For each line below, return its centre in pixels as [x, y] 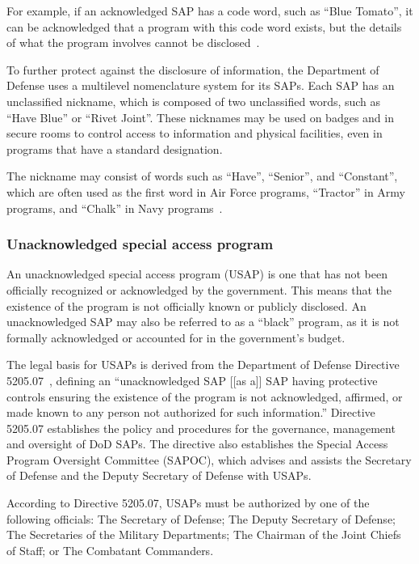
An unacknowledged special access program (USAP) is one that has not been [197, 274]
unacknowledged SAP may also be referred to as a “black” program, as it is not [203, 322]
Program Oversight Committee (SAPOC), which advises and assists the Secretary [209, 459]
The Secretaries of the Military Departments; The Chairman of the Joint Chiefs [204, 534]
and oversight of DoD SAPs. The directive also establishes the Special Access [197, 444]
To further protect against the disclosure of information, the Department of [193, 69]
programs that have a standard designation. [115, 148]
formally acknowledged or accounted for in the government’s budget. [176, 337]
